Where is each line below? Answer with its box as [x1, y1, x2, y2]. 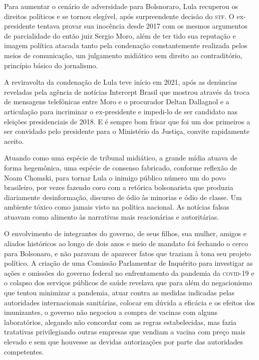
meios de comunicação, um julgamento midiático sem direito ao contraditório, [4, 50, 242, 60]
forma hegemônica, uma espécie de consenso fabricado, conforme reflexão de [4, 162, 237, 172]
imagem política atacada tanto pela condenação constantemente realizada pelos [4, 40, 247, 51]
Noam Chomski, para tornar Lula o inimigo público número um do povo [4, 172, 226, 183]
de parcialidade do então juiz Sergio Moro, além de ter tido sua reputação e [4, 30, 236, 41]
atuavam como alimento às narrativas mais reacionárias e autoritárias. [4, 211, 219, 222]
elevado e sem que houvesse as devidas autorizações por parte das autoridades [4, 336, 243, 346]
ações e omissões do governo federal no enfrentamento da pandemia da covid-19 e [4, 267, 254, 278]
